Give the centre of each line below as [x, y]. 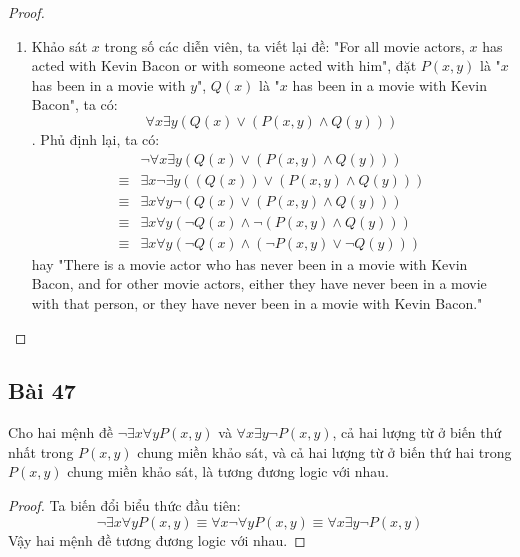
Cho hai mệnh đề [60, 432]
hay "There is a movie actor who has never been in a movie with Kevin [249, 263]
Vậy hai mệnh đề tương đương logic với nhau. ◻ [157, 539]
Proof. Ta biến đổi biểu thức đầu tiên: [124, 505]
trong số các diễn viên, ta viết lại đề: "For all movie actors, [284, 45]
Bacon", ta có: [74, 104]
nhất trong [41, 451]
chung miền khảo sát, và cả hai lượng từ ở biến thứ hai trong [324, 451]
